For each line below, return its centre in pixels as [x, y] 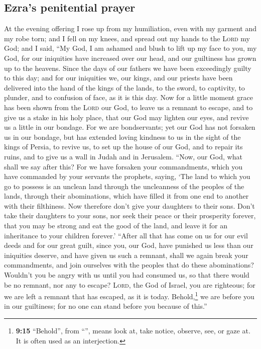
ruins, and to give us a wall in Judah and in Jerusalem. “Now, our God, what [123, 156]
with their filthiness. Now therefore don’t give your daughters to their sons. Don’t [129, 205]
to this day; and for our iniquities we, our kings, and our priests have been [118, 78]
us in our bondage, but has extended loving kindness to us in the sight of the [122, 137]
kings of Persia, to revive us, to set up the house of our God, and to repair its [123, 147]
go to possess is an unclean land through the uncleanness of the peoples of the [124, 186]
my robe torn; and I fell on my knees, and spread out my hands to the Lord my [127, 38]
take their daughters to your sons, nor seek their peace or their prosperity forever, [130, 215]
